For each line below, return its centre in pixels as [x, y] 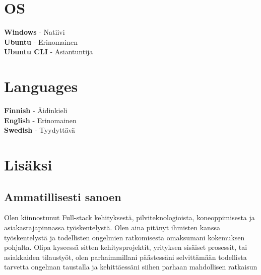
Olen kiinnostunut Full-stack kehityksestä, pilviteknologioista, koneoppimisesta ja [129, 217]
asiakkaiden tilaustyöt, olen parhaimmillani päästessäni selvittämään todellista [125, 257]
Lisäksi [28, 164]
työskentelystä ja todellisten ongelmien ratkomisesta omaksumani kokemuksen [124, 237]
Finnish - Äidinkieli [36, 110]
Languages [41, 86]
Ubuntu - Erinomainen [41, 41]
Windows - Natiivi [35, 32]
